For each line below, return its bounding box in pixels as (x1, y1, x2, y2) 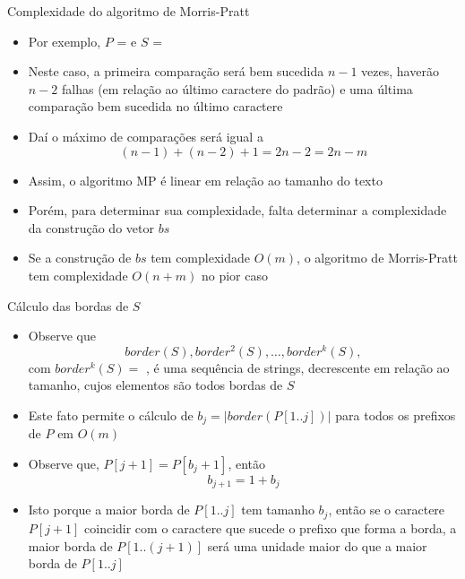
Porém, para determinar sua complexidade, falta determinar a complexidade (28, 201, 447, 220)
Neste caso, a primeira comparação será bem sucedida (28, 62, 324, 81)
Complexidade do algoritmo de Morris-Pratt (7, 2, 250, 20)
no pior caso (201, 265, 268, 284)
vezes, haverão (361, 62, 439, 81)
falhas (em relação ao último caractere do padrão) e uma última (61, 79, 413, 98)
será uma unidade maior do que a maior (207, 536, 427, 555)
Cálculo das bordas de (7, 296, 129, 315)
